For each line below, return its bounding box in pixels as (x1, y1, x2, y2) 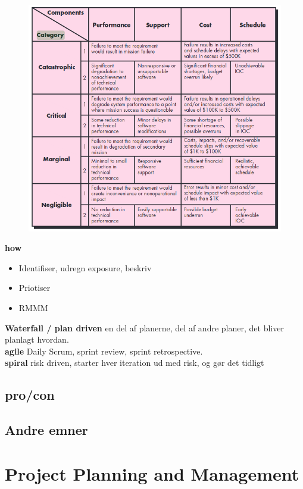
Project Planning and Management (5, 461, 299, 485)
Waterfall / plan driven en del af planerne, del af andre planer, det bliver (5, 321, 284, 334)
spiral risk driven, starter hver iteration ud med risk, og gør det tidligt (5, 356, 264, 369)
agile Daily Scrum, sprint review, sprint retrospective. (5, 344, 203, 357)
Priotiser (18, 281, 51, 294)
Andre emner (5, 421, 88, 439)
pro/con (5, 385, 55, 404)
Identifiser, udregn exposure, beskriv (18, 261, 152, 274)
